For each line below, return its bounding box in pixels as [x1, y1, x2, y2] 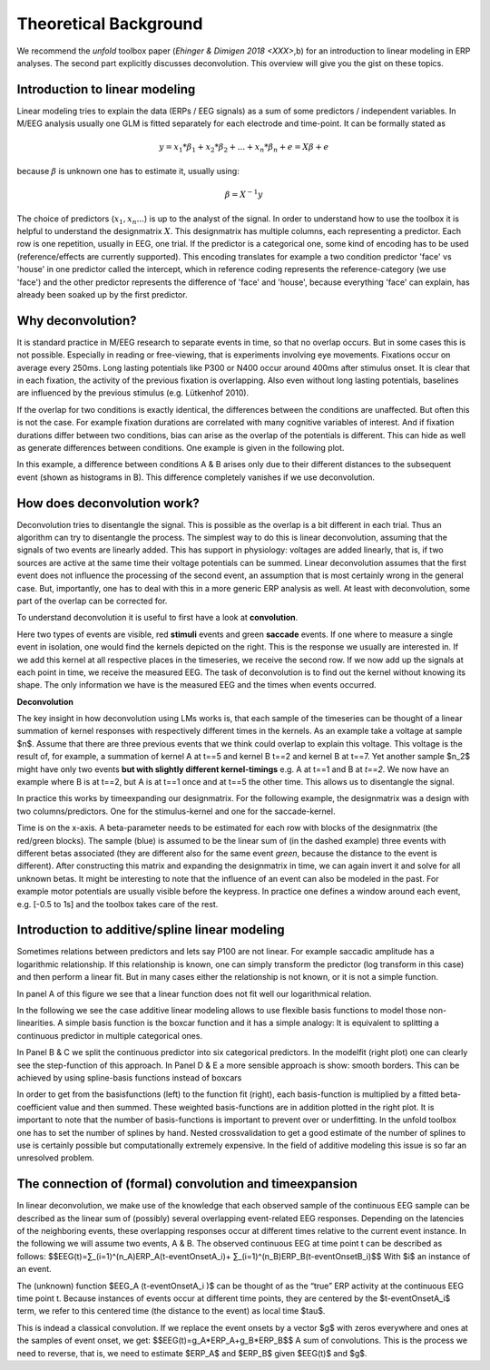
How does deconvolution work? [16, 495, 200, 511]
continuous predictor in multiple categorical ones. [16, 1030, 203, 1041]
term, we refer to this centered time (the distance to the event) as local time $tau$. [16, 1306, 326, 1316]
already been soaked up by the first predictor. [16, 289, 188, 299]
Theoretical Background [16, 14, 203, 34]
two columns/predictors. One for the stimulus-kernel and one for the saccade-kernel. [16, 806, 336, 817]
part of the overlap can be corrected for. [16, 595, 168, 606]
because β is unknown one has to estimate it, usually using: [16, 165, 240, 176]
